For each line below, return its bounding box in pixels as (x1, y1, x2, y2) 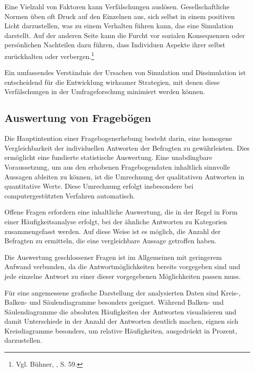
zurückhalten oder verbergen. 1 (4, 49, 95, 61)
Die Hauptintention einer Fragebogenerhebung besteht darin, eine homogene (4, 133, 232, 143)
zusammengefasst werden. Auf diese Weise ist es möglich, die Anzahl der (4, 226, 221, 236)
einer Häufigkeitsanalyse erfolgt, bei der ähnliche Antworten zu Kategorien (4, 216, 227, 226)
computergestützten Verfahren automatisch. (4, 190, 135, 200)
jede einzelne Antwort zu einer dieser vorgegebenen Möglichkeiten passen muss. (4, 271, 241, 281)
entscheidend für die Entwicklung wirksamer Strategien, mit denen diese (4, 77, 220, 87)
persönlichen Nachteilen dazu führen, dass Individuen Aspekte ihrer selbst (4, 39, 225, 50)
